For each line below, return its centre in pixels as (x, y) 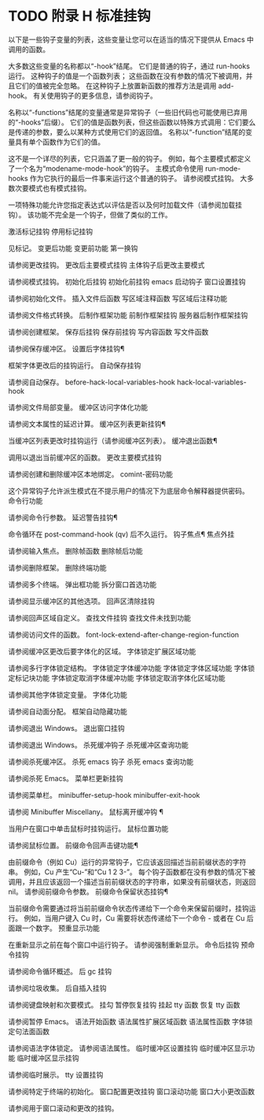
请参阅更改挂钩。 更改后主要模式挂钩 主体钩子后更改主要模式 (106, 265)
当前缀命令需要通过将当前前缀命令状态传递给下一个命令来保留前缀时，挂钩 (128, 908)
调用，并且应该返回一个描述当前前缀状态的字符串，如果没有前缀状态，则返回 (132, 881)
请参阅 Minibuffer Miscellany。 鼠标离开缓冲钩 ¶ (86, 811)
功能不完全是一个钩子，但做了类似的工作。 (103, 214)
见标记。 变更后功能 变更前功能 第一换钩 (73, 248)
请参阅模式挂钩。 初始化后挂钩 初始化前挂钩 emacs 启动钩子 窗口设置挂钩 (127, 281)
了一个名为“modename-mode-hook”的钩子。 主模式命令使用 (106, 168)
